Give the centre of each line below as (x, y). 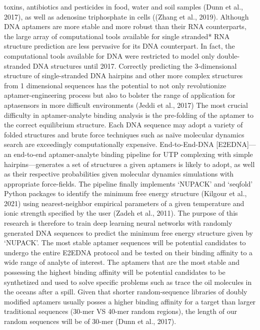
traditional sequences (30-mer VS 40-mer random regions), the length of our (120, 311)
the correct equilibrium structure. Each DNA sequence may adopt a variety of (123, 125)
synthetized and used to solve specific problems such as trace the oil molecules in (128, 282)
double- (228, 55)
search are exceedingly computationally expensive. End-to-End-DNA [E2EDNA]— (130, 144)
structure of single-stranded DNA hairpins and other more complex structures (123, 75)
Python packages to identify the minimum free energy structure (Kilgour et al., (125, 193)
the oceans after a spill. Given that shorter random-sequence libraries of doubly (126, 292)
